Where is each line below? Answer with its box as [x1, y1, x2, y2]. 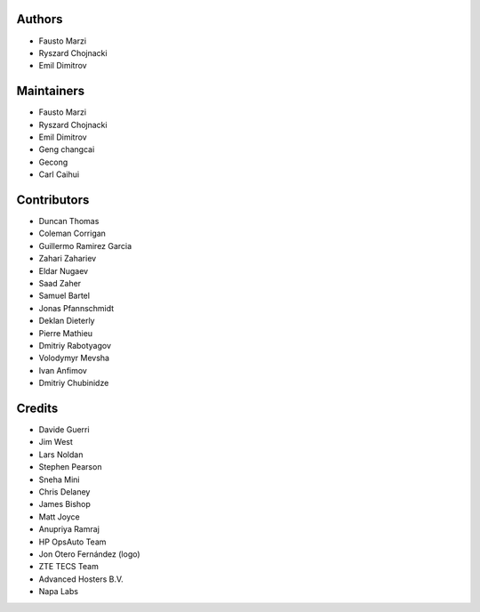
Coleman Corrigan [38, 228, 107, 239]
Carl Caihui [38, 169, 80, 180]
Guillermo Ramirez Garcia [38, 240, 132, 251]
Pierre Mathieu [38, 327, 93, 338]
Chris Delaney [38, 487, 91, 497]
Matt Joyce [38, 511, 80, 522]
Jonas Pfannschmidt [38, 302, 115, 313]
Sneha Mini [38, 474, 80, 485]
